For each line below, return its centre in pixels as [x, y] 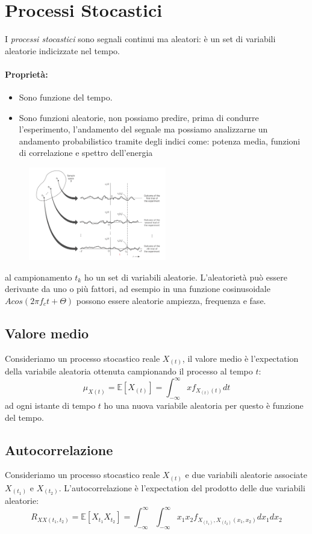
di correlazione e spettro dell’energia [86, 153]
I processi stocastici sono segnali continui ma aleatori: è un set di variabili [140, 39]
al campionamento [39, 277]
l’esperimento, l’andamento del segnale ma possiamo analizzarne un [143, 129]
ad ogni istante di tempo [50, 405]
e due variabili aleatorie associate [246, 475]
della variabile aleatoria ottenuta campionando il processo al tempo [129, 371]
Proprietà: [27, 74]
